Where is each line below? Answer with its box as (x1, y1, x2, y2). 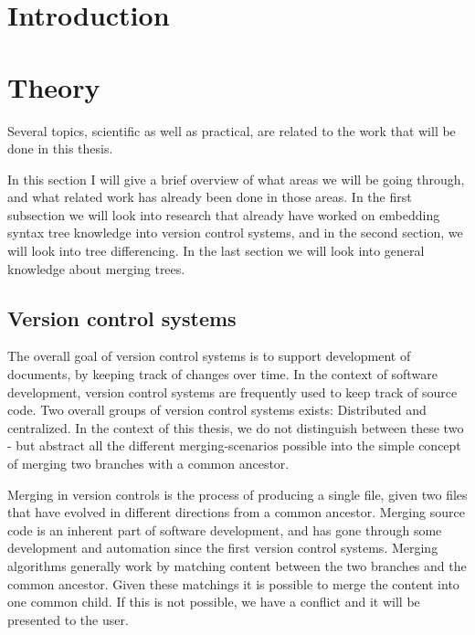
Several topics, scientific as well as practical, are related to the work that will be (7, 121, 456, 140)
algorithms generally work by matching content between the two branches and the (7, 556, 467, 575)
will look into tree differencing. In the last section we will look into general (7, 241, 425, 260)
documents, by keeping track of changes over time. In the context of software (7, 365, 438, 384)
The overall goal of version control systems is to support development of (7, 346, 411, 365)
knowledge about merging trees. (7, 259, 185, 278)
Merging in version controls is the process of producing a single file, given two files (7, 484, 468, 503)
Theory (7, 68, 100, 105)
